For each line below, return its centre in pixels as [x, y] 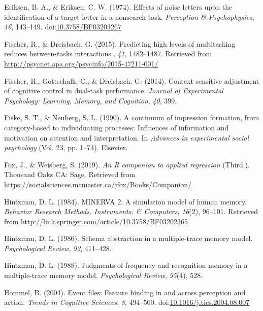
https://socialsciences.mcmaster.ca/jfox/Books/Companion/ [98, 184]
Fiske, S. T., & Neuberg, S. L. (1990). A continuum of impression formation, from [132, 117]
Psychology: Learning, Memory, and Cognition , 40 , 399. [91, 100]
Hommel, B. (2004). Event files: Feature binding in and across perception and [125, 292]
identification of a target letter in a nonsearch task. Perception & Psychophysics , [129, 16]
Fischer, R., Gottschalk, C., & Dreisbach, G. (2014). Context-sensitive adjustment [132, 80]
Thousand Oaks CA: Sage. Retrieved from [70, 174]
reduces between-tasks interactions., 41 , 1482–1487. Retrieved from [108, 54]
